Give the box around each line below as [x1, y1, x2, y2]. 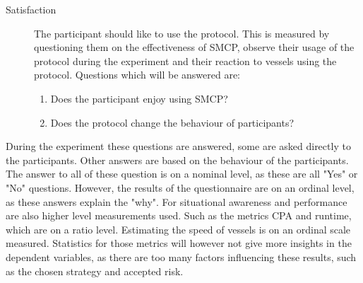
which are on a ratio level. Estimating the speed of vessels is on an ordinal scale [6, 221, 351, 236]
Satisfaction [6, 2, 56, 16]
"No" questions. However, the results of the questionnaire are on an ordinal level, [6, 180, 355, 195]
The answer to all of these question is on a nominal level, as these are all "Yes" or [6, 166, 358, 181]
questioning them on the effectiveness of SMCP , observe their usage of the [34, 40, 355, 54]
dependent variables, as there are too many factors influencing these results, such [6, 249, 357, 264]
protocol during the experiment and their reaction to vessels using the [34, 53, 337, 68]
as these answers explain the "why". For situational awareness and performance [6, 194, 347, 209]
